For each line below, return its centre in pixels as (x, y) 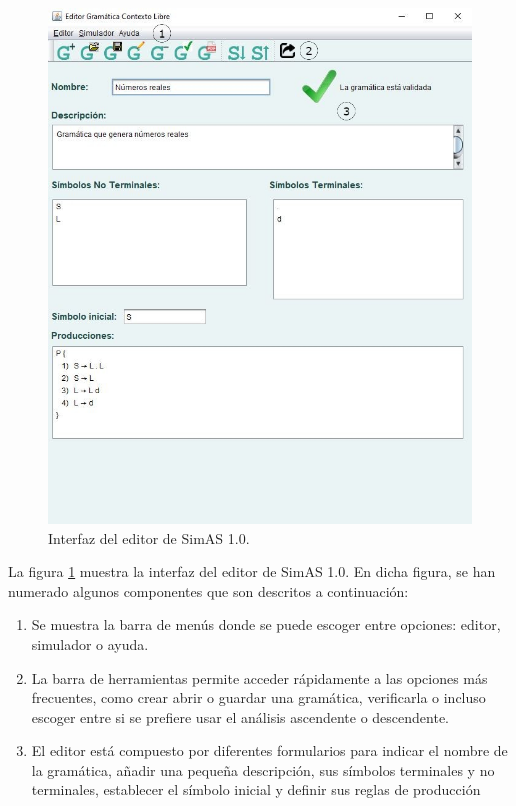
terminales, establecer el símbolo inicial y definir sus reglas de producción (256, 789)
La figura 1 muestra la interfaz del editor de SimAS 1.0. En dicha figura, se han (252, 571)
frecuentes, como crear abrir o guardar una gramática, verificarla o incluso (258, 697)
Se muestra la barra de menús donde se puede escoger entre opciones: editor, (266, 624)
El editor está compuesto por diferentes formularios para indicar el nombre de (269, 750)
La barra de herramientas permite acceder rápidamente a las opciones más (259, 677)
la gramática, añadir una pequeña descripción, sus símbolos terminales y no (263, 769)
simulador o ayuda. (90, 643)
